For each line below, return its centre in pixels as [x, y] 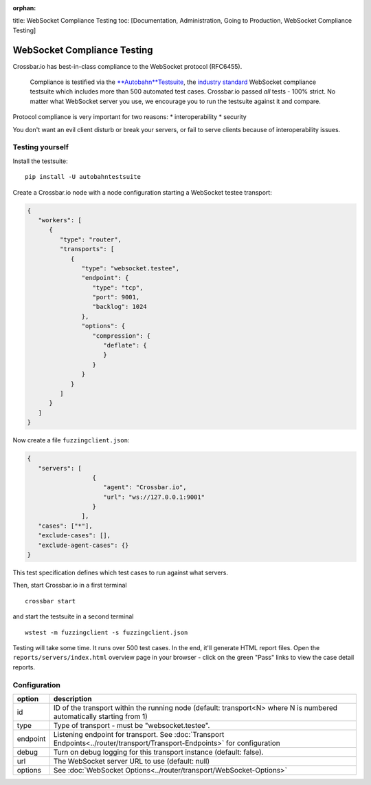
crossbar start [50, 601]
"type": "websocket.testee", [131, 268]
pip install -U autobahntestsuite [83, 177]
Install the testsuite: [40, 161]
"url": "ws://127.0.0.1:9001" [154, 497]
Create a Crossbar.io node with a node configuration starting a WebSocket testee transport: [143, 192]
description [72, 698]
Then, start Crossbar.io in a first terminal [70, 585]
